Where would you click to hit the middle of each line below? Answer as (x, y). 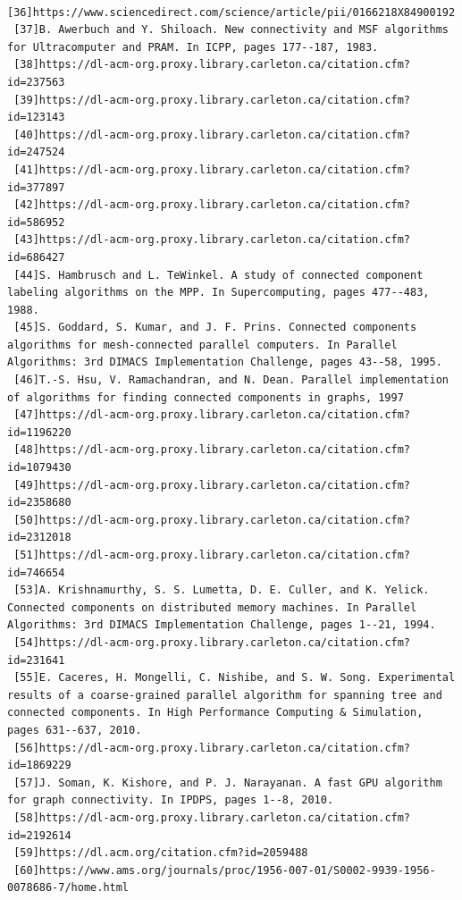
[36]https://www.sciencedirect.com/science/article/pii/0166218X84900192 (231, 12)
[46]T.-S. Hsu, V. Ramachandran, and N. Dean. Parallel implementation (231, 380)
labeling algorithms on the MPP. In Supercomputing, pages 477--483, (218, 293)
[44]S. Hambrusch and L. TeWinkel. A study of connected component (218, 275)
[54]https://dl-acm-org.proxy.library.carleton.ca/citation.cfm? (212, 642)
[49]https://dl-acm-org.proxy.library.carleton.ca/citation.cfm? (212, 485)
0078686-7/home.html (68, 888)
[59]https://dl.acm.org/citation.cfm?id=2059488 (161, 853)
